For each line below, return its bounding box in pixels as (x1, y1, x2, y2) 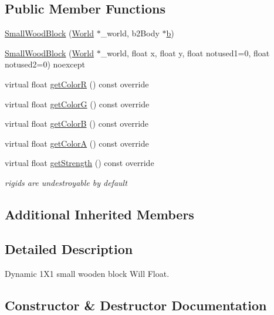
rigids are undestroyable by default (5, 176, 127, 188)
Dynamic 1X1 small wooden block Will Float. (5, 267, 170, 279)
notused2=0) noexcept (5, 58, 85, 70)
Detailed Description (5, 239, 133, 258)
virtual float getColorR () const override (5, 77, 149, 90)
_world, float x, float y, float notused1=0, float (100, 46, 270, 59)
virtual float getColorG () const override (5, 97, 150, 110)
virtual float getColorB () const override (5, 117, 149, 130)
